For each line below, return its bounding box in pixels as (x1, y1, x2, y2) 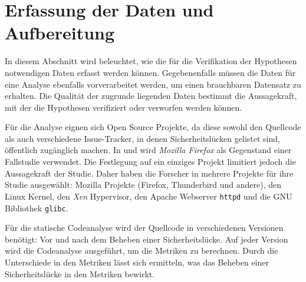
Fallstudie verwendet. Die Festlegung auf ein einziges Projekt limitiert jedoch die (5, 155, 296, 168)
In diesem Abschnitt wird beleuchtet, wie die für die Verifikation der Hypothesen (5, 55, 297, 67)
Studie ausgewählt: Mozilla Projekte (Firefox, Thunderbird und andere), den (5, 178, 281, 191)
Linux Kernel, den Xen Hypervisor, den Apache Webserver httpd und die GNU (5, 190, 292, 202)
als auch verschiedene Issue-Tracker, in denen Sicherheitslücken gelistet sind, (5, 132, 280, 144)
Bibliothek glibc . (5, 201, 68, 214)
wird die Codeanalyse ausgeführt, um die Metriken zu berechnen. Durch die (5, 244, 278, 257)
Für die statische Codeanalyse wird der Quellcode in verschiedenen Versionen (5, 221, 284, 234)
